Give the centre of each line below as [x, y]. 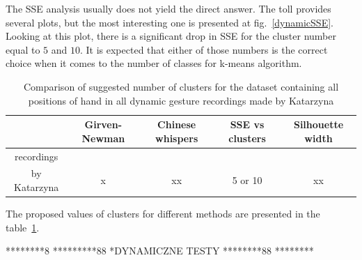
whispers [177, 138]
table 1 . [23, 227]
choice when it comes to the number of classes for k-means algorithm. [154, 63]
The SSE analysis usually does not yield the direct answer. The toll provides [168, 8]
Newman [103, 138]
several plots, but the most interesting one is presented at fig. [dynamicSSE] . [170, 22]
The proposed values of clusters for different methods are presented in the [163, 214]
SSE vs [247, 124]
